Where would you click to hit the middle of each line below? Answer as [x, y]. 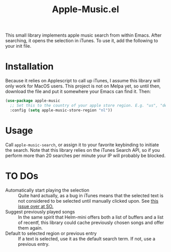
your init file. [18, 46]
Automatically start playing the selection [47, 190]
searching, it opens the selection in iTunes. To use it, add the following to [82, 41]
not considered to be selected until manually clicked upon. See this [88, 201]
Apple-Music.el [85, 9]
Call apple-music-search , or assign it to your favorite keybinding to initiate [82, 145]
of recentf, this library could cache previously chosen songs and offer [91, 223]
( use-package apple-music [33, 101]
